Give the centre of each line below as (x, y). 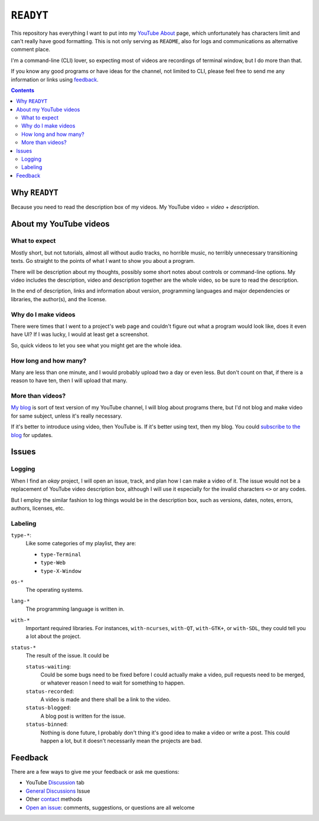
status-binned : (47, 724)
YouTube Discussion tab (55, 783)
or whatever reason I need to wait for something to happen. (113, 683)
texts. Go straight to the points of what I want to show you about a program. (103, 261)
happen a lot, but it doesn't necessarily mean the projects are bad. (121, 741)
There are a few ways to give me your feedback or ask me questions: (95, 771)
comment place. (30, 50)
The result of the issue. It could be (67, 656)
